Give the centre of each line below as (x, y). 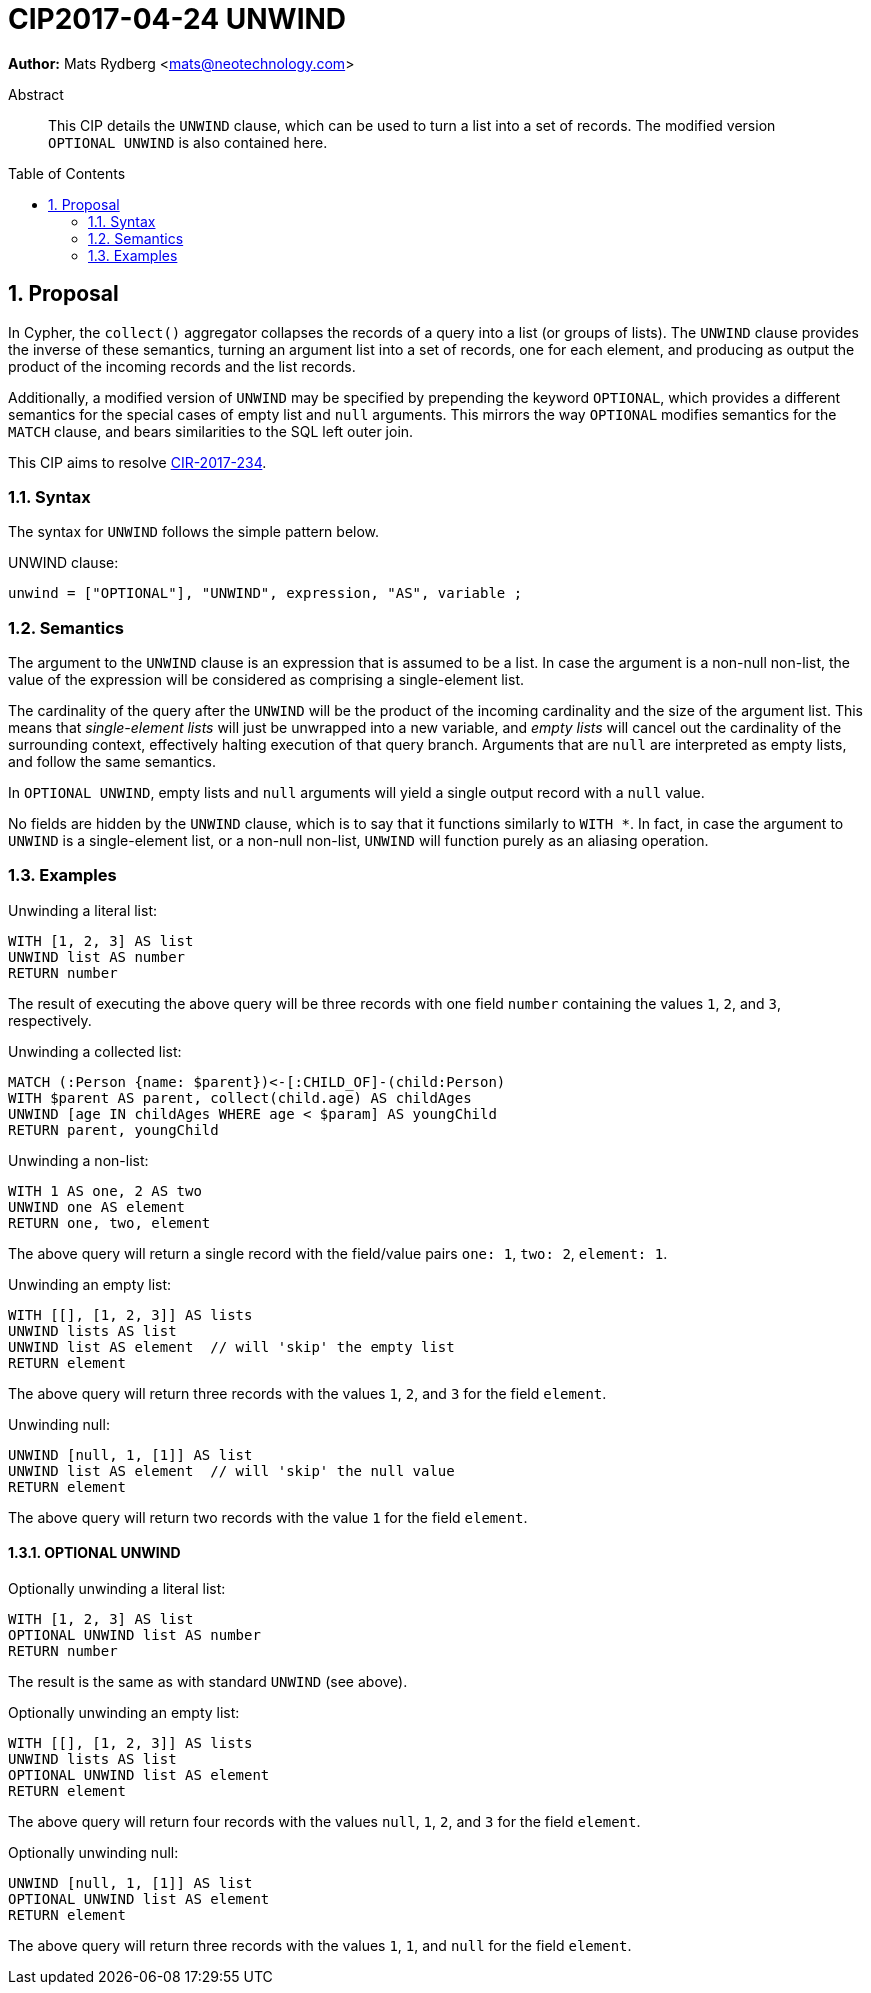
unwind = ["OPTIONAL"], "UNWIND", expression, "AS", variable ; (265, 593)
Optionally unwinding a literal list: (117, 1589)
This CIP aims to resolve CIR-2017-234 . (137, 462)
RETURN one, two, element (109, 1222)
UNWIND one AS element (97, 1206)
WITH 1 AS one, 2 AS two (105, 1190)
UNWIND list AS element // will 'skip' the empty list (231, 1346)
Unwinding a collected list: (95, 1051)
